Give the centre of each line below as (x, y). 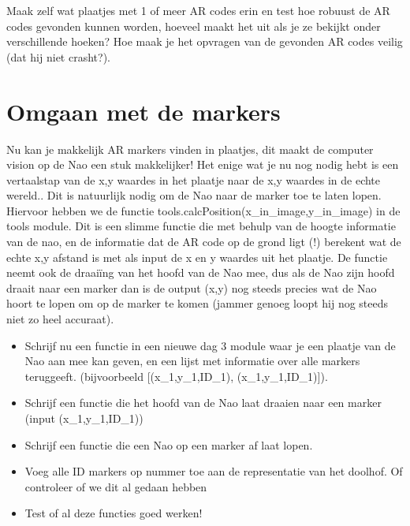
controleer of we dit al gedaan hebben (116, 486)
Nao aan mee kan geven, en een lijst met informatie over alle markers (192, 361)
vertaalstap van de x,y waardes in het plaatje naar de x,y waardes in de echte (194, 179)
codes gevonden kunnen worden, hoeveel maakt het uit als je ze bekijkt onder (194, 26)
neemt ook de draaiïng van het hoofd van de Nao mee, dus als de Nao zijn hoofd (201, 272)
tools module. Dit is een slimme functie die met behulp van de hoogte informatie (201, 226)
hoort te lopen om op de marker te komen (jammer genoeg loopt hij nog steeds (198, 303)
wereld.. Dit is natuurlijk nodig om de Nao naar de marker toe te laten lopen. (194, 195)
